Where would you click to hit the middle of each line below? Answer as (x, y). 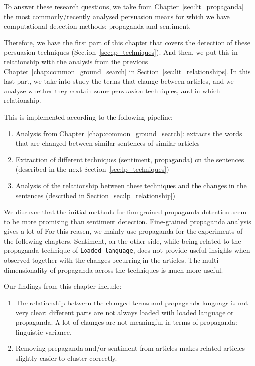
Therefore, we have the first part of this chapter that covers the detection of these (127, 42)
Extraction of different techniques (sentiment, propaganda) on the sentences (130, 159)
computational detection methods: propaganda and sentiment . (98, 26)
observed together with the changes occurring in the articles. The (102, 260)
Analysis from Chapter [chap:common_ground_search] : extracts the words (129, 133)
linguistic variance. (43, 331)
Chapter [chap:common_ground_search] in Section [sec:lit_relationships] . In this (127, 71)
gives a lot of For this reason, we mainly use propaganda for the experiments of (123, 231)
